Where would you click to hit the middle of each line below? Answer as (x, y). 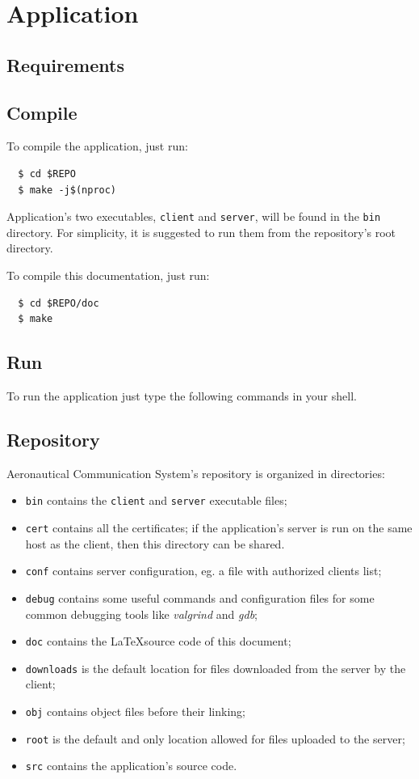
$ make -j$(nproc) (67, 190)
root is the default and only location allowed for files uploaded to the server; (215, 738)
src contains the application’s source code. (131, 766)
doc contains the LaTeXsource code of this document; (158, 641)
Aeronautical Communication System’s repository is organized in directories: (196, 473)
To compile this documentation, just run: (108, 275)
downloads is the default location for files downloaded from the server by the (216, 668)
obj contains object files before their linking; (135, 711)
